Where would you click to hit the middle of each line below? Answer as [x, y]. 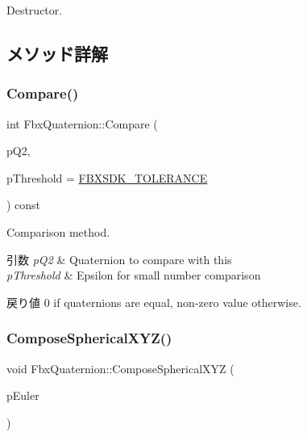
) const [24, 205]
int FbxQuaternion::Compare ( [82, 123]
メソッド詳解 [57, 53]
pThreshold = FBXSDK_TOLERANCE [107, 177]
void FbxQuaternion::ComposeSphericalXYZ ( [120, 368]
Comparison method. [58, 231]
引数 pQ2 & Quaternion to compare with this [119, 259]
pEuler [23, 395]
